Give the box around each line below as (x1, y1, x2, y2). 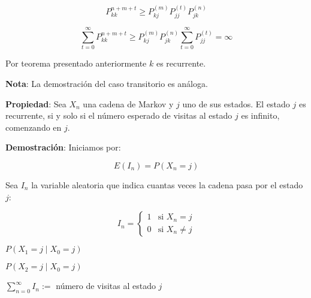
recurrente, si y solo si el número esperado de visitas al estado (5, 109, 233, 122)
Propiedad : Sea (5, 97, 67, 110)
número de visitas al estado (56, 279, 156, 292)
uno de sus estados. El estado (182, 97, 290, 110)
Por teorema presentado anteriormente (5, 57, 147, 70)
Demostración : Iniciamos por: (5, 141, 121, 153)
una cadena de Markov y (83, 97, 174, 110)
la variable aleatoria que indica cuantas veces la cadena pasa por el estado (31, 178, 303, 191)
